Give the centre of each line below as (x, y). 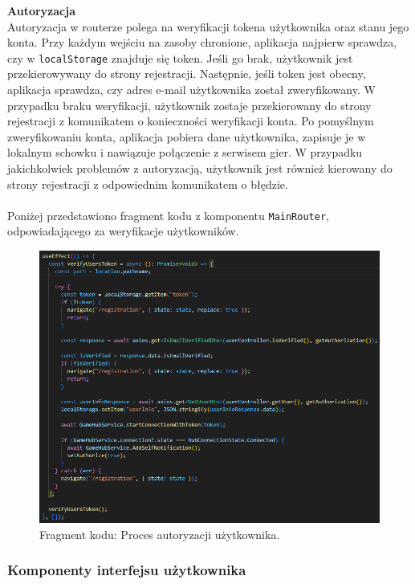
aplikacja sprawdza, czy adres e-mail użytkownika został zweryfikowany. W (191, 90)
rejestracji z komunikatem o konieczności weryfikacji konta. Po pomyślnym (191, 121)
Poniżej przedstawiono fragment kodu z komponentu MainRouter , (168, 215)
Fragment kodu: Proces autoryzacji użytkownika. (160, 534)
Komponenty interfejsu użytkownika (127, 570)
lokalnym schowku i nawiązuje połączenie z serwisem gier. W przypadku (185, 152)
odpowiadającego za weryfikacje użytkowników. (123, 231)
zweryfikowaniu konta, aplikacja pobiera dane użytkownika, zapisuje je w (187, 136)
